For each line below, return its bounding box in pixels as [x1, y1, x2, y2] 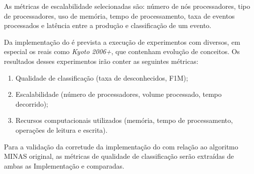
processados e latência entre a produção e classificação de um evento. [4, 20, 211, 30]
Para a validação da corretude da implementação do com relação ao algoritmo [4, 141, 238, 151]
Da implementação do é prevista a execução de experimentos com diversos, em [4, 36, 240, 47]
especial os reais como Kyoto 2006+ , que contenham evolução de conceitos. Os [4, 46, 240, 57]
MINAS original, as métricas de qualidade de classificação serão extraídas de [4, 151, 234, 161]
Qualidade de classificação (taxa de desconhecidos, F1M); [15, 72, 188, 83]
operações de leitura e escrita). [15, 124, 108, 135]
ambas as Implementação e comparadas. [4, 160, 124, 171]
